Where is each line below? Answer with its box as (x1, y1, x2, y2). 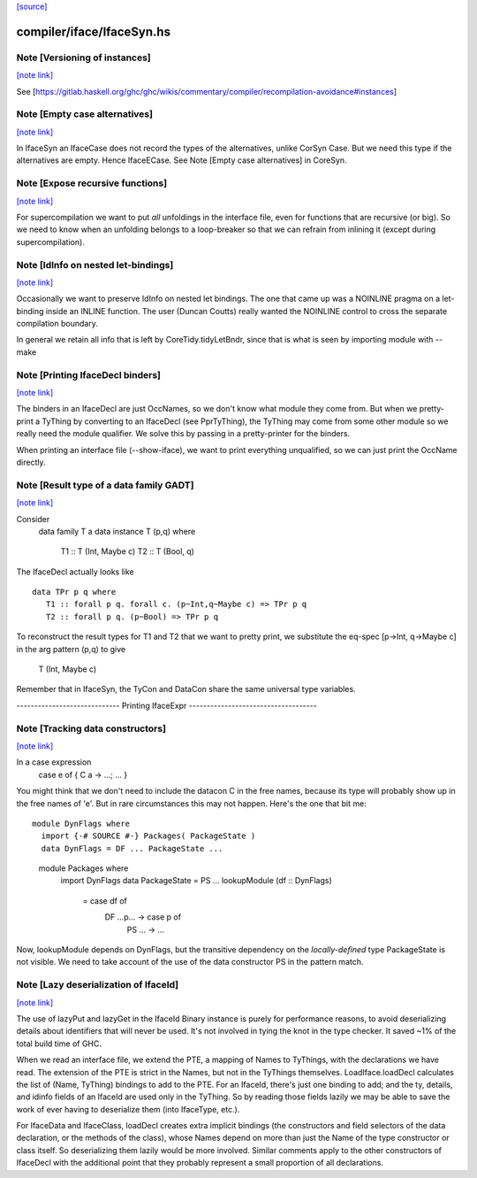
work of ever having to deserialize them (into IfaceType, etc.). (16, 1104, 240, 1114)
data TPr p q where (32, 587, 117, 597)
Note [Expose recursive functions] (16, 177, 168, 189)
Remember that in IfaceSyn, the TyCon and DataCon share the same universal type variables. (16, 684, 357, 695)
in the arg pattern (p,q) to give (16, 643, 126, 654)
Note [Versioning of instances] (16, 51, 152, 64)
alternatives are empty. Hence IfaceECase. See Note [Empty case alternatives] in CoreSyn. (16, 155, 348, 166)
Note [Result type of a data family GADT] (16, 479, 194, 491)
